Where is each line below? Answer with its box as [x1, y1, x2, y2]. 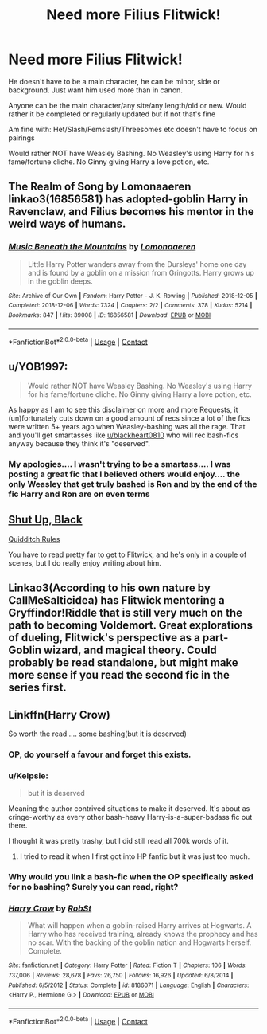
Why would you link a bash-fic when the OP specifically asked [8, 871, 254, 883]
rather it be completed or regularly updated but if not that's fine [8, 109, 216, 119]
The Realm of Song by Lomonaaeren [8, 180, 192, 194]
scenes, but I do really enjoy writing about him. [8, 558, 161, 567]
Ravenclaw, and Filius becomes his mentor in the [8, 205, 254, 218]
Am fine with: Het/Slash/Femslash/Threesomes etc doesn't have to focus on [8, 124, 258, 134]
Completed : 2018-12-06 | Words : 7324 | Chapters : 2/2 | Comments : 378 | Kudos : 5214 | [8, 301, 253, 310]
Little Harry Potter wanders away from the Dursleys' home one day [27, 259, 247, 268]
